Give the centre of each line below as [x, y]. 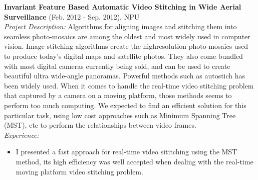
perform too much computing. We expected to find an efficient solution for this [125, 105]
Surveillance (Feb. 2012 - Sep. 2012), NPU [72, 16]
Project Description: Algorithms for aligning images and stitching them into [120, 26]
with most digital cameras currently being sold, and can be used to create [117, 66]
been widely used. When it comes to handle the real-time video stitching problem [129, 85]
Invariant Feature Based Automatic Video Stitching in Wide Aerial [123, 7]
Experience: [22, 134]
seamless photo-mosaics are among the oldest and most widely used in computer [127, 36]
